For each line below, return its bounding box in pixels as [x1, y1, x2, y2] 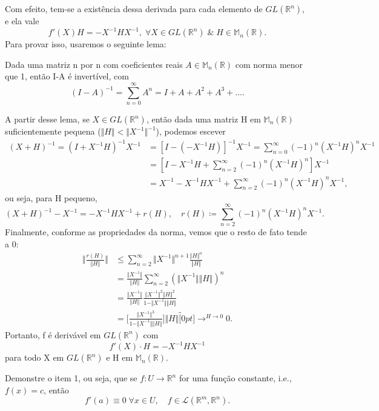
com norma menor [235, 58, 303, 70]
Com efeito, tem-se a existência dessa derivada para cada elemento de [5, 2, 263, 15]
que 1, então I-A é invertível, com [5, 70, 129, 82]
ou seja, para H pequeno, [5, 191, 97, 204]
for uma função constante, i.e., [179, 372, 292, 384]
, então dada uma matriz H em [146, 113, 261, 125]
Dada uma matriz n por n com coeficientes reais [5, 58, 183, 70]
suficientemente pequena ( [5, 125, 101, 137]
